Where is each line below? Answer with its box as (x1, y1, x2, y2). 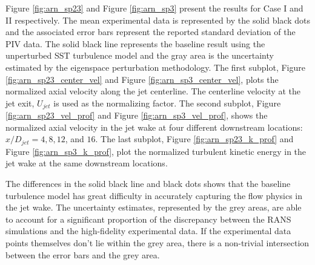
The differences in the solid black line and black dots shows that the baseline (5, 177, 291, 190)
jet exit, (5, 96, 35, 109)
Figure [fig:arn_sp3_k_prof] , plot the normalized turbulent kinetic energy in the (5, 145, 307, 157)
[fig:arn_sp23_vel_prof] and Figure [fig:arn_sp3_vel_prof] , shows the (5, 109, 268, 122)
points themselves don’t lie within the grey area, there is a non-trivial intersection (5, 237, 310, 249)
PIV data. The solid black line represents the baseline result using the (5, 37, 265, 50)
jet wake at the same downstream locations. (5, 157, 168, 169)
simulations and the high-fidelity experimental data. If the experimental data (5, 224, 291, 237)
